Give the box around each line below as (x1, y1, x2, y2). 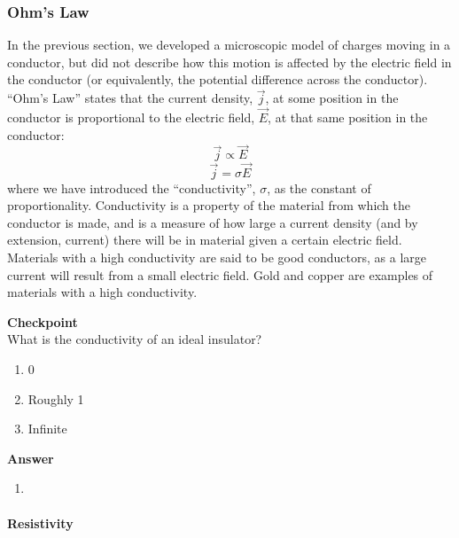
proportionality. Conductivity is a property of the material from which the (7, 196, 410, 214)
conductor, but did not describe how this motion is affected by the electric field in (7, 52, 452, 71)
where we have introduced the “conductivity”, (7, 178, 256, 197)
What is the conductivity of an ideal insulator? (7, 330, 262, 348)
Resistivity (7, 513, 74, 532)
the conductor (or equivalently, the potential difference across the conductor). (7, 70, 428, 89)
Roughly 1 (27, 389, 84, 408)
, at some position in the (265, 89, 399, 107)
